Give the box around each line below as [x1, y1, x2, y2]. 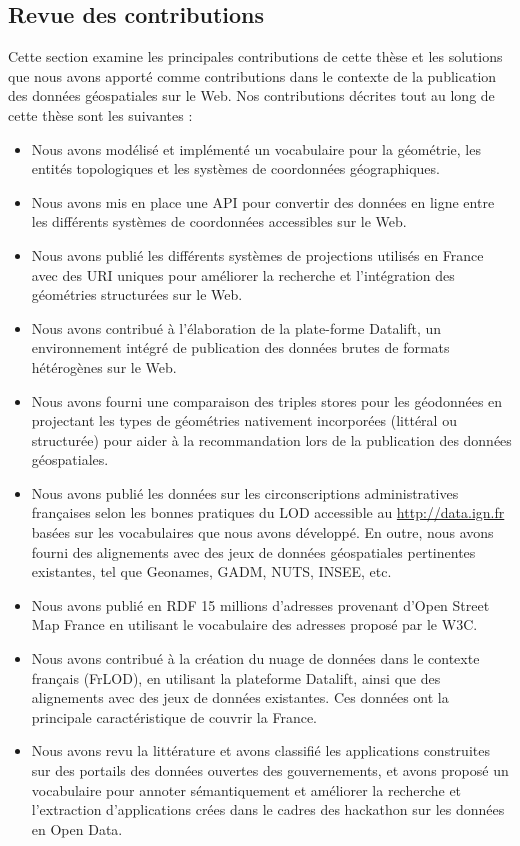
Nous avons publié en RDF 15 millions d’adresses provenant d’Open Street [31, 594, 490, 615]
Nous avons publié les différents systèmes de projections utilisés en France [31, 244, 484, 265]
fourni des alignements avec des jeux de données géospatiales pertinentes [31, 541, 476, 562]
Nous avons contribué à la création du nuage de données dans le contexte [31, 648, 480, 669]
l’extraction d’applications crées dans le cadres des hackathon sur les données [31, 799, 505, 820]
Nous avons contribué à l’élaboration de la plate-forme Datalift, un [31, 317, 442, 338]
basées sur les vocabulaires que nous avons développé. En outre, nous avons [31, 522, 494, 543]
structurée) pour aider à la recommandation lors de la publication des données [31, 429, 512, 450]
